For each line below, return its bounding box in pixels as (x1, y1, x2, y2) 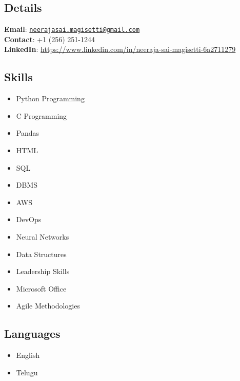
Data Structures (16, 248, 67, 259)
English (16, 350, 40, 360)
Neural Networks (16, 231, 69, 242)
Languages (4, 325, 61, 341)
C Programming (16, 110, 67, 121)
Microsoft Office (16, 283, 67, 294)
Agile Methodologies (16, 300, 80, 311)
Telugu (16, 367, 38, 377)
